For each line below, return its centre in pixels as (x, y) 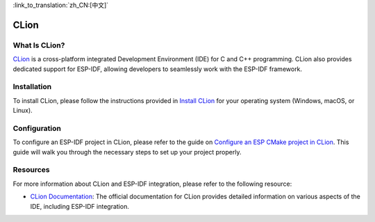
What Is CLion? (39, 45)
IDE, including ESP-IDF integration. (80, 206)
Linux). (23, 111)
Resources (31, 170)
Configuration (37, 128)
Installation (32, 87)
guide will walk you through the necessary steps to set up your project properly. (127, 152)
